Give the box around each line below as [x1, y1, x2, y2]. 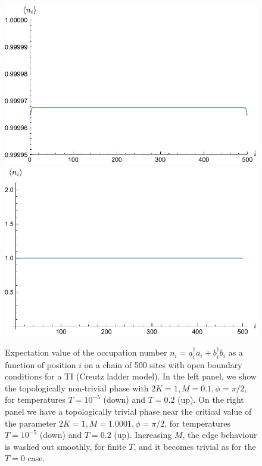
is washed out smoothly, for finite [5, 440, 126, 452]
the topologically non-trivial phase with [5, 381, 149, 394]
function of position [5, 358, 76, 371]
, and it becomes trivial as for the [133, 440, 256, 452]
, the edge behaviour [182, 428, 257, 441]
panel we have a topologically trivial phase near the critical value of [5, 405, 252, 418]
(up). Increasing [114, 428, 172, 441]
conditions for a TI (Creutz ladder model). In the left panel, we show [5, 370, 257, 382]
